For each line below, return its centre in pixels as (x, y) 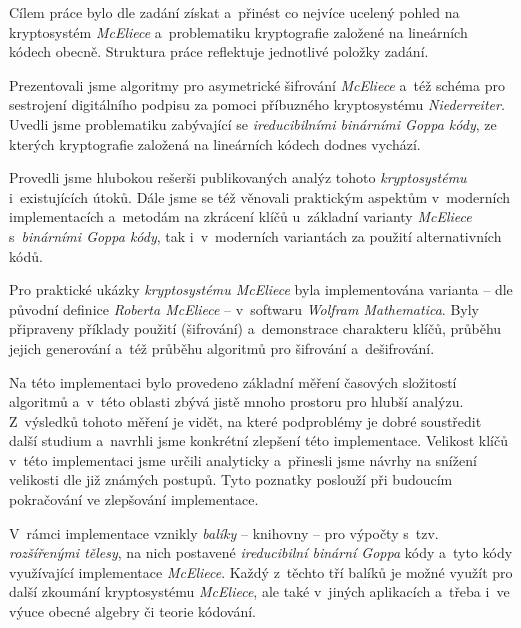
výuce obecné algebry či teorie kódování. (133, 611)
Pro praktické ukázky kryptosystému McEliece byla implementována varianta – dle (261, 289)
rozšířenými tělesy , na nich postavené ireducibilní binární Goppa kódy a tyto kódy (261, 552)
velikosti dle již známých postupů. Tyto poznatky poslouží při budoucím (231, 479)
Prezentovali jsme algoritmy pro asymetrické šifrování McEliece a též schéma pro (257, 84)
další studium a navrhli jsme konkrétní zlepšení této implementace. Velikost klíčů (259, 440)
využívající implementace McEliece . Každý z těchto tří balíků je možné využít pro (261, 571)
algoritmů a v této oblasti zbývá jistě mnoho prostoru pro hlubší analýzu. (236, 401)
